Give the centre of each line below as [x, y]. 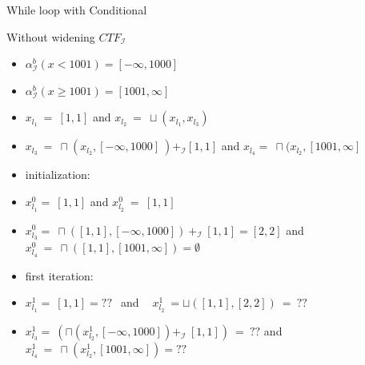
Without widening [51, 36]
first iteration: [59, 275]
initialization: [58, 175]
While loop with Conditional [77, 10]
